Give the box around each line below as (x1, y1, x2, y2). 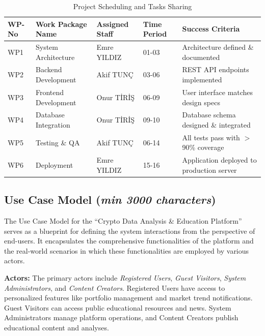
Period (143, 28, 167, 39)
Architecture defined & (182, 42, 254, 52)
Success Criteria (182, 23, 240, 34)
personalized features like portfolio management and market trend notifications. (4, 292, 253, 303)
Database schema (182, 109, 236, 120)
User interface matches (182, 86, 253, 97)
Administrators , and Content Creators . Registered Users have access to (4, 282, 225, 293)
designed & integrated (182, 119, 251, 130)
